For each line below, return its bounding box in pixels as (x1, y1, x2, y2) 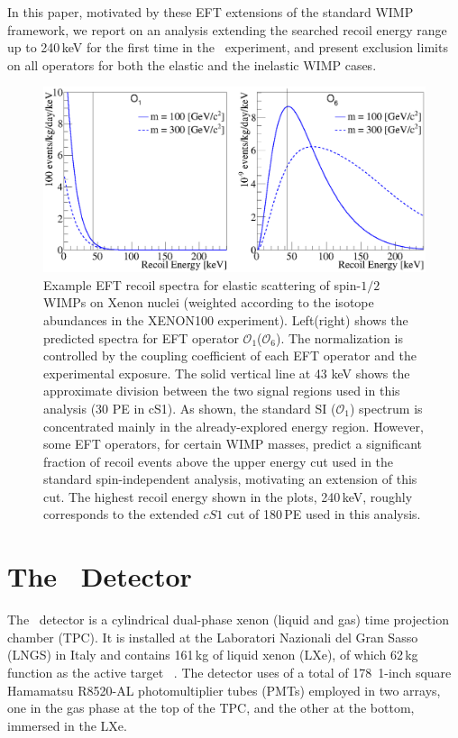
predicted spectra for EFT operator (43, 328, 239, 347)
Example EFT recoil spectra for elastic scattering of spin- (43, 275, 362, 294)
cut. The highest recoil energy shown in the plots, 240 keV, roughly (43, 487, 413, 506)
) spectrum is (349, 398, 423, 417)
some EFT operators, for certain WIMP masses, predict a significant (43, 434, 423, 453)
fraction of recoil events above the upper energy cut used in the (43, 451, 394, 470)
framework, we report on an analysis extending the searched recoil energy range (7, 20, 447, 39)
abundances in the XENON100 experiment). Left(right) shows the (43, 310, 408, 329)
